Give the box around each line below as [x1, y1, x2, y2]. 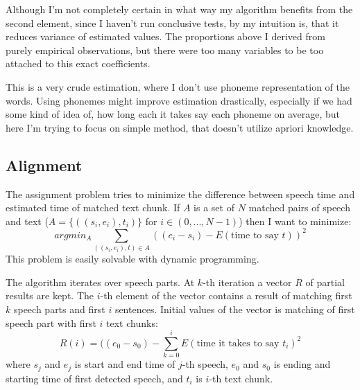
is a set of [194, 200, 234, 215]
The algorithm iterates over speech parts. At [6, 274, 195, 289]
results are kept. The [6, 288, 94, 303]
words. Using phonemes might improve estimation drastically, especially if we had [6, 93, 352, 107]
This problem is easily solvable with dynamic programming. [6, 251, 259, 266]
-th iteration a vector [203, 274, 292, 289]
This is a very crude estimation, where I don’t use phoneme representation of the [6, 79, 350, 94]
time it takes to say [196, 338, 280, 348]
